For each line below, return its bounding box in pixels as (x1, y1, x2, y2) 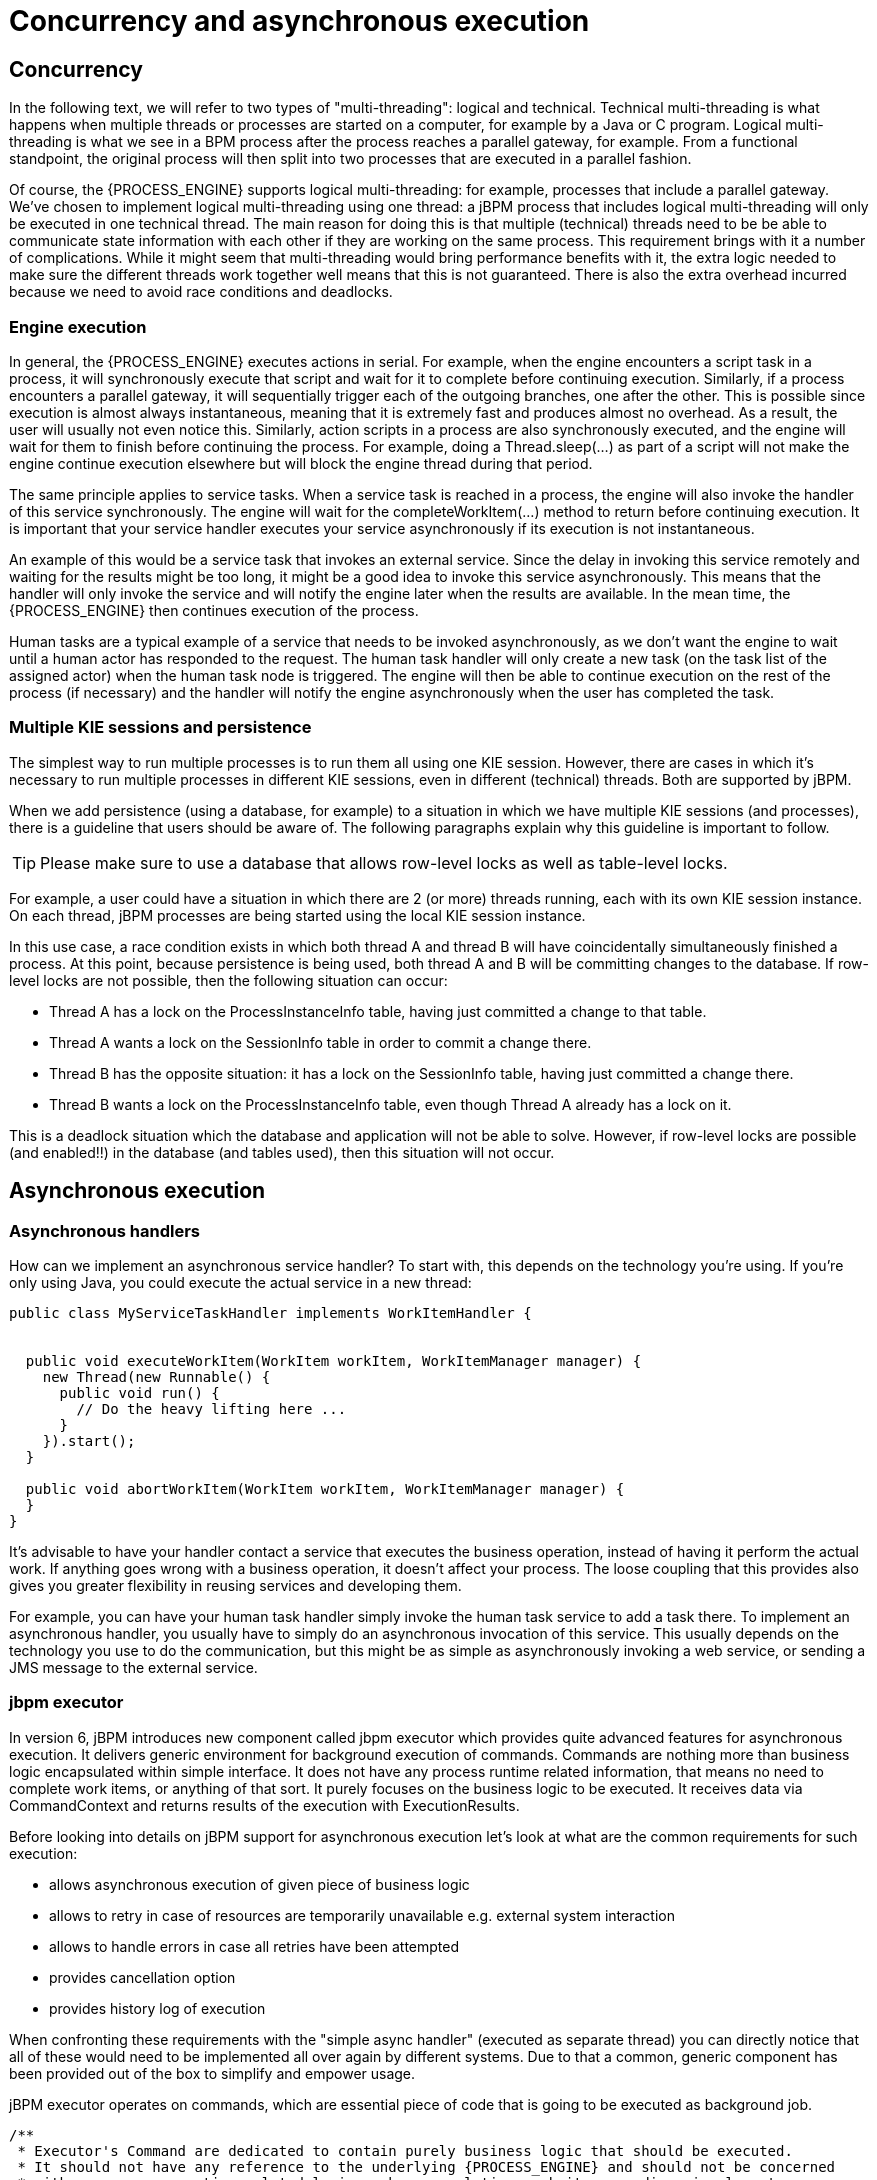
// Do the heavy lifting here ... (76, 1400, 347, 1417)
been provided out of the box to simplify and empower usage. (9, 2064, 416, 2082)
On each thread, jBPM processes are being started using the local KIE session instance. (9, 906, 586, 924)
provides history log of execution (49, 1999, 266, 2017)
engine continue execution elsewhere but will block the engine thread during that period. (9, 454, 593, 472)
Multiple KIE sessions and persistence (9, 717, 312, 738)
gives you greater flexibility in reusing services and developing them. (9, 1576, 462, 1594)
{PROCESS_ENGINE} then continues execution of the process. (9, 601, 419, 619)
